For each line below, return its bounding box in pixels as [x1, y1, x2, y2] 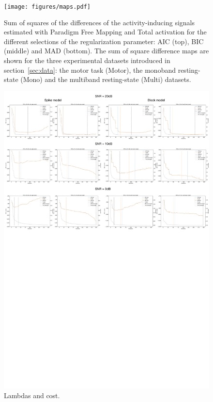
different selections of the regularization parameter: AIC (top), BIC [4, 36, 204, 46]
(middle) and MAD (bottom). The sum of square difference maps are [4, 46, 209, 56]
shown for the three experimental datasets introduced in [4, 55, 170, 65]
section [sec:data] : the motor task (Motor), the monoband [4, 64, 176, 75]
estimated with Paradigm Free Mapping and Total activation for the [4, 27, 207, 37]
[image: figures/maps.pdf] [4, 3, 91, 10]
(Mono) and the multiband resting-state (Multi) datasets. [20, 74, 191, 84]
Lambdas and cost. [4, 390, 60, 400]
